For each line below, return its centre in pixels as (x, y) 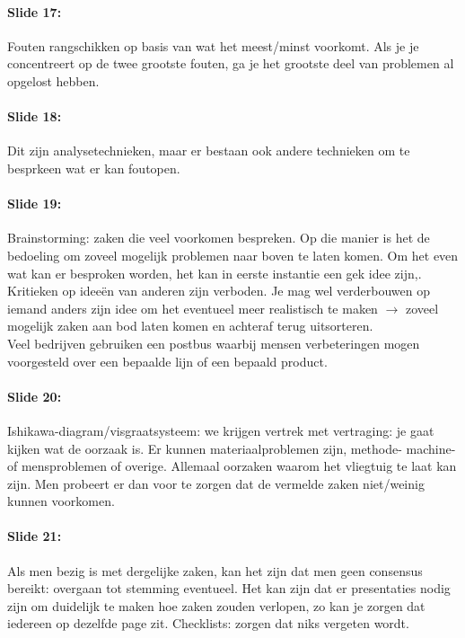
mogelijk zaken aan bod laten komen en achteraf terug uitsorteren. (190, 326)
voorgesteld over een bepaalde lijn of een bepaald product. (167, 361)
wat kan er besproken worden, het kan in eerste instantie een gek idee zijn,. (215, 273)
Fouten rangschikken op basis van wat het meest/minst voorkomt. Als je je (213, 45)
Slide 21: (35, 536)
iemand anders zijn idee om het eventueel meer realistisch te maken (193, 308)
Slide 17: (35, 11)
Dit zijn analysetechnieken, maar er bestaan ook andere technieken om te (209, 151)
